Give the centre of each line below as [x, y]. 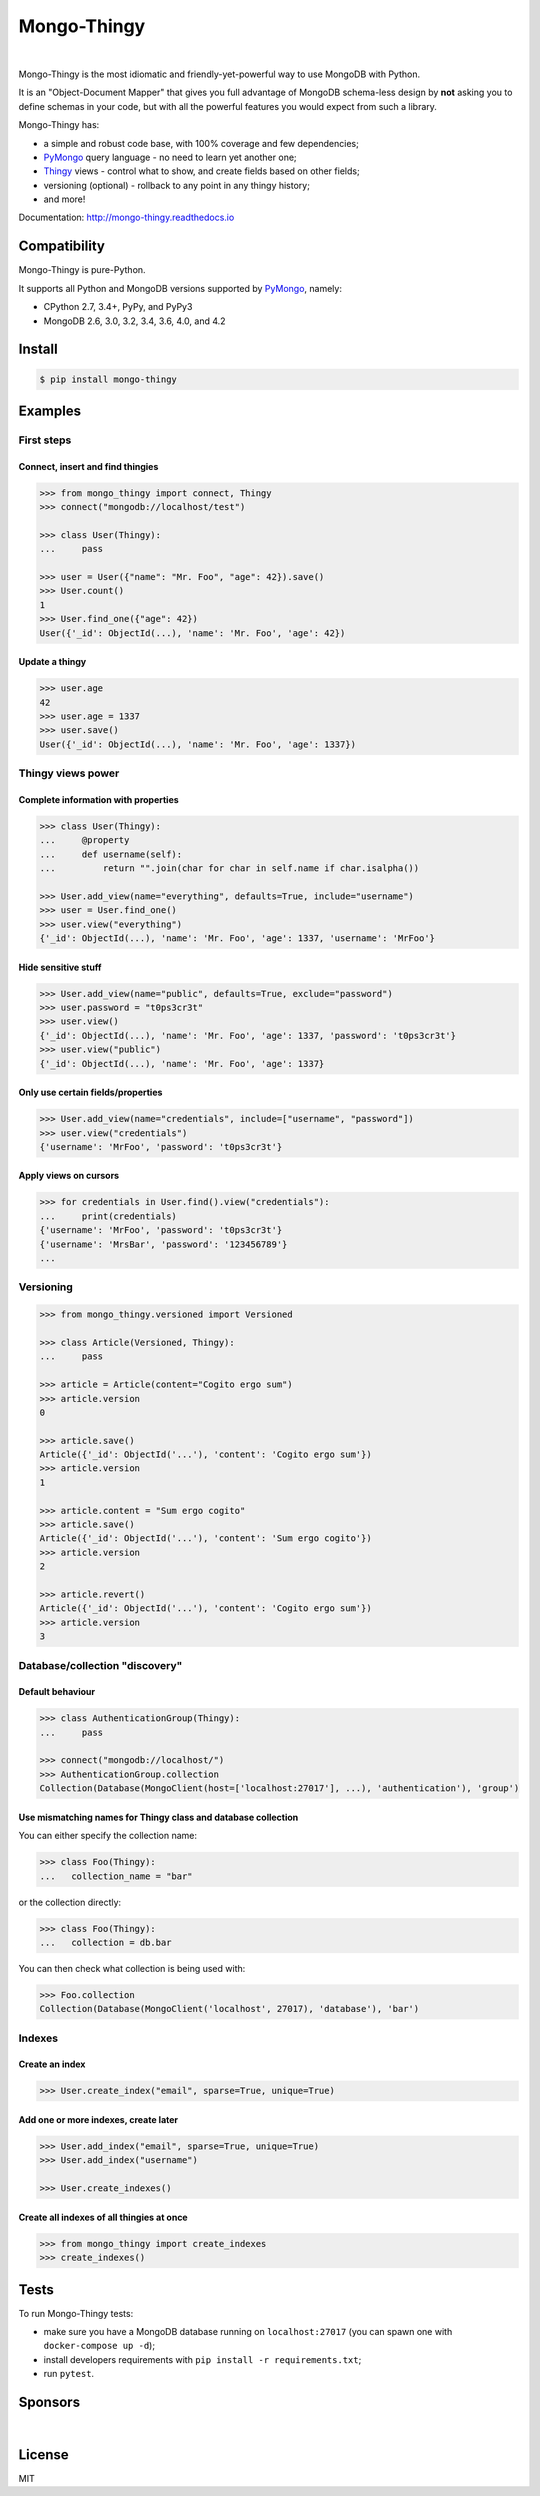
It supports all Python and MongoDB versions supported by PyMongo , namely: [180, 288]
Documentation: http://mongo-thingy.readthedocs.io [126, 217]
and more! [64, 199]
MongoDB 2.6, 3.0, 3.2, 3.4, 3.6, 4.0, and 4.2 [134, 321]
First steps [45, 440]
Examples [50, 410]
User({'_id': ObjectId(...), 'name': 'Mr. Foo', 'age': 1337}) [198, 744]
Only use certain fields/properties [90, 1092]
